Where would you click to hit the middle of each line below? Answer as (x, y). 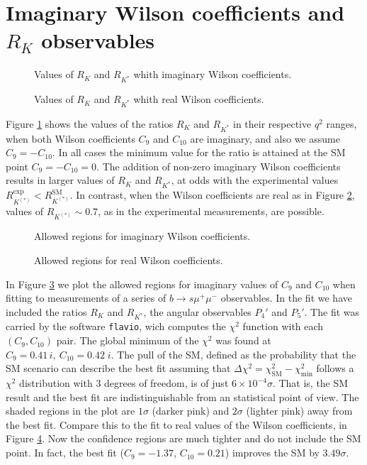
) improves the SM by (272, 453)
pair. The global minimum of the (128, 340)
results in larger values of (60, 180)
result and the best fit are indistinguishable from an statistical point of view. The (182, 396)
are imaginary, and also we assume (265, 138)
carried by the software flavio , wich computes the (116, 326)
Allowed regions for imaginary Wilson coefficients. (142, 236)
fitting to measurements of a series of (86, 298)
